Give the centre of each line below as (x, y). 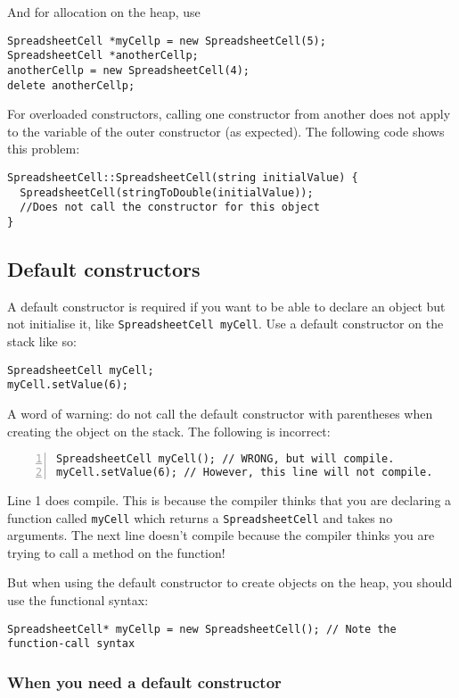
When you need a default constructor (144, 681)
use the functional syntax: (78, 599)
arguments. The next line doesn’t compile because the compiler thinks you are (221, 535)
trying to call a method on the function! (116, 552)
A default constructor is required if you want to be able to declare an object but (226, 306)
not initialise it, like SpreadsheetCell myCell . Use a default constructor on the (225, 324)
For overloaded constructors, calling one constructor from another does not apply (229, 114)
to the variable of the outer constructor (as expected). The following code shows (226, 131)
